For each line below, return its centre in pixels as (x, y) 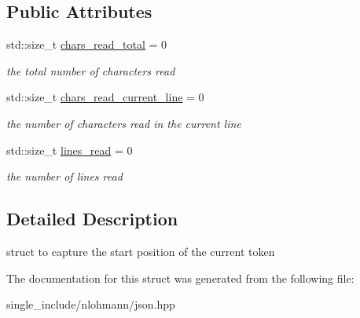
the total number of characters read (91, 70)
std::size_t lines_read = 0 (70, 150)
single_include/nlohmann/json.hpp (91, 304)
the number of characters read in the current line (124, 123)
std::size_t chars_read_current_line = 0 (105, 97)
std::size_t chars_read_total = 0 (87, 44)
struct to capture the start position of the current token (141, 251)
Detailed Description (92, 219)
